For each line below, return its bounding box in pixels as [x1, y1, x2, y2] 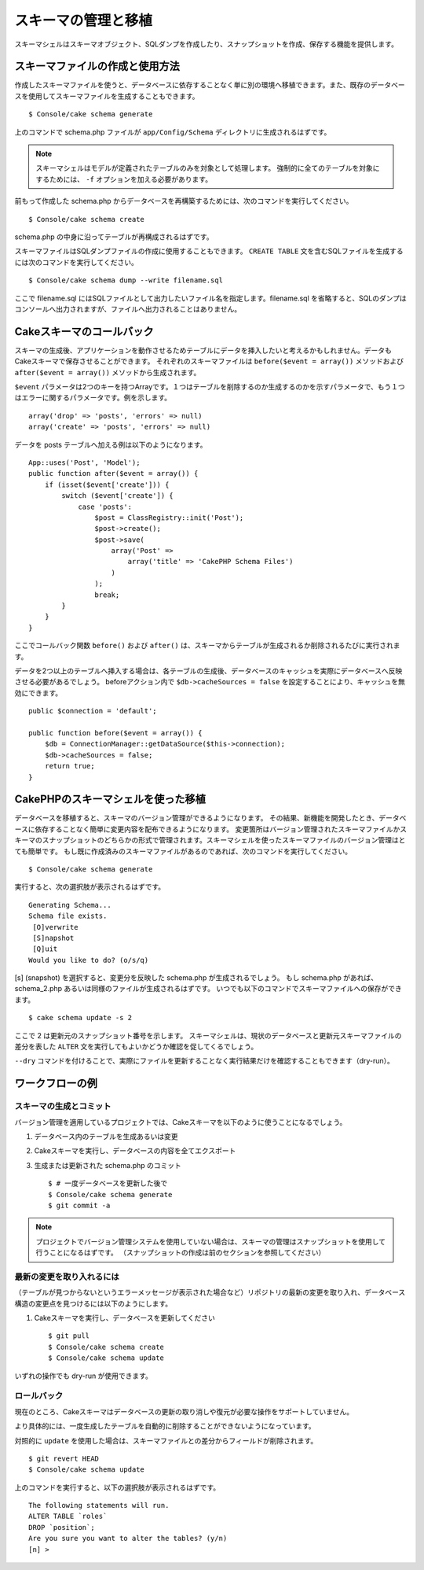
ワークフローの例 [14, 1077, 97, 1090]
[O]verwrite [32, 923, 79, 931]
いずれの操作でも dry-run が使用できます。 [14, 1371, 153, 1380]
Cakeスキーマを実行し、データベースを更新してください [34, 1314, 216, 1323]
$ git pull [48, 1332, 90, 1340]
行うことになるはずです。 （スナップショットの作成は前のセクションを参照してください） [35, 1248, 326, 1258]
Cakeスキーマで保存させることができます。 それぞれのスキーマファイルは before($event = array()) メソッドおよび [14, 356, 404, 366]
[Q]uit [32, 945, 58, 953]
